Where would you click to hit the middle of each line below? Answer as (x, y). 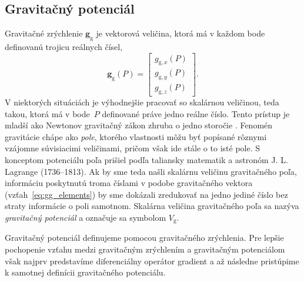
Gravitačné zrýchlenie (44, 33)
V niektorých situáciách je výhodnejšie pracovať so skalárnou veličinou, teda (142, 102)
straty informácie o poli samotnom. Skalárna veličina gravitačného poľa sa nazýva (152, 206)
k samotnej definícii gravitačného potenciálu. (85, 272)
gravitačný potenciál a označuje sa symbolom (86, 218)
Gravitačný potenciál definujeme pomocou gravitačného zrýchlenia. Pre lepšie (144, 238)
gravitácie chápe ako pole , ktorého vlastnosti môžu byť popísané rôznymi (136, 136)
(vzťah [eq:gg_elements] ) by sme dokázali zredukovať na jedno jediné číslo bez (146, 194)
